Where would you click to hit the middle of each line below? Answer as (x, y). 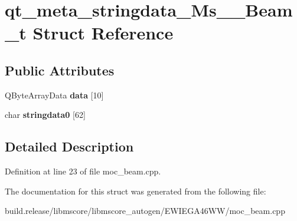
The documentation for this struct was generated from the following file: (136, 191)
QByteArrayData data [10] (54, 95)
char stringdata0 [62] (45, 115)
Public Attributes (60, 70)
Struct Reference (103, 33)
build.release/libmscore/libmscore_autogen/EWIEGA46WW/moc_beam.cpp (145, 211)
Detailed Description (69, 146)
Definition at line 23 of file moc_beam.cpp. (83, 171)
